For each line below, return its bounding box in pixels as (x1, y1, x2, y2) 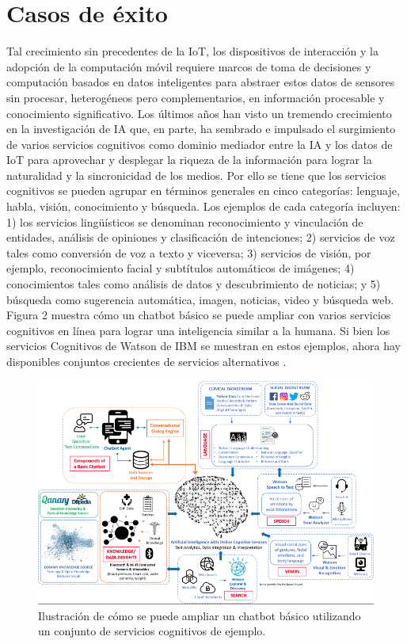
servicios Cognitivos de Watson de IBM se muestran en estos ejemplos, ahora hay (6, 337, 401, 354)
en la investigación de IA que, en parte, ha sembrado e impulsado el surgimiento (6, 120, 396, 137)
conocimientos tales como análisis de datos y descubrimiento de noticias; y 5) (6, 276, 381, 292)
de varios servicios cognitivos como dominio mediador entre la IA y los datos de (6, 135, 393, 152)
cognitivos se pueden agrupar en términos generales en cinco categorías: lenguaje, (6, 182, 400, 199)
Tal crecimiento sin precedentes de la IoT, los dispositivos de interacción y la (6, 43, 378, 59)
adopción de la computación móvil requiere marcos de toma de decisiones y (6, 58, 371, 74)
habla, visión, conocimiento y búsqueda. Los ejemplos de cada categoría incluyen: (6, 198, 401, 215)
